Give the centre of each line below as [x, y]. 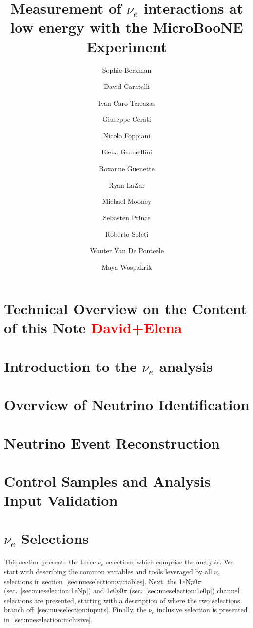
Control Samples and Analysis [107, 481]
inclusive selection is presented [202, 610]
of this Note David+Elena [93, 328]
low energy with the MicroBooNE [127, 27]
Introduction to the [70, 366]
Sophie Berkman [127, 70]
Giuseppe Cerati [127, 119]
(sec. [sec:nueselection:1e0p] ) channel [185, 591]
